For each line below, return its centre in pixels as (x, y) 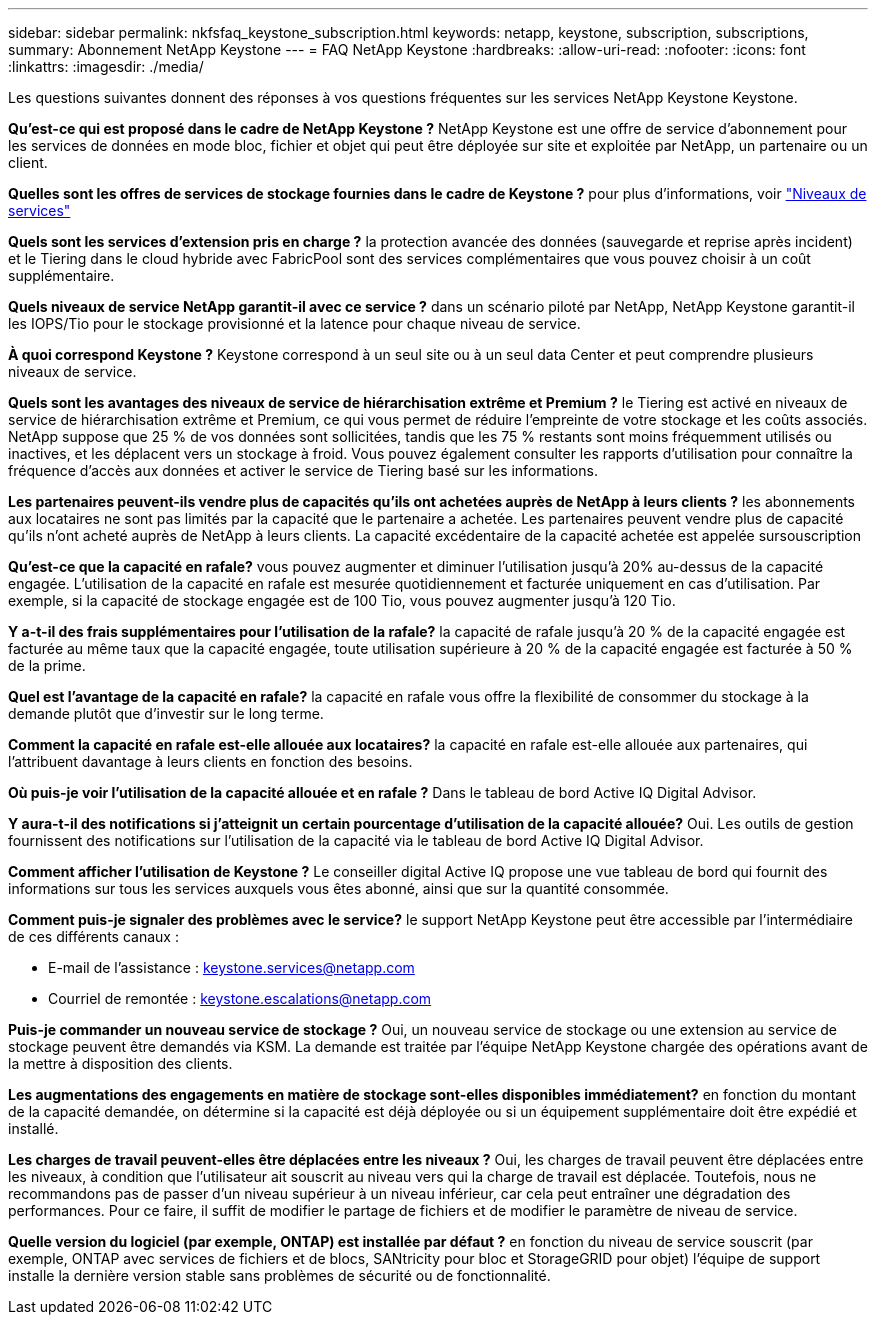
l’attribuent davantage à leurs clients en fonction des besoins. (210, 761)
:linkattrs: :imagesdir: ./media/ (106, 66)
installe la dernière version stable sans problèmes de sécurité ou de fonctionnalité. (279, 1275)
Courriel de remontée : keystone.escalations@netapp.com (240, 998)
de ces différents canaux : (93, 936)
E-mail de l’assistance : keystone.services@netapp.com (231, 967)
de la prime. (47, 665)
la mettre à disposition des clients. (120, 1063)
